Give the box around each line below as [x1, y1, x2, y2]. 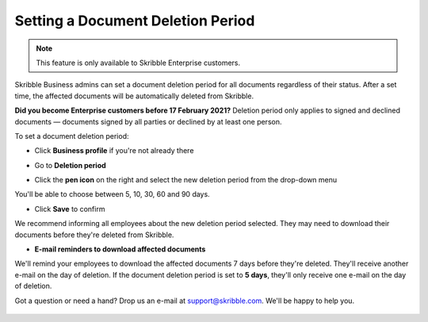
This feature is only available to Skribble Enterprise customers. [36, 58, 241, 67]
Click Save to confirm [34, 204, 105, 213]
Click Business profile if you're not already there [34, 146, 194, 155]
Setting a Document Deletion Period [14, 12, 255, 29]
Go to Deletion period [34, 160, 106, 170]
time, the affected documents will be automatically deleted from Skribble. [14, 91, 254, 101]
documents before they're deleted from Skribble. [14, 230, 174, 240]
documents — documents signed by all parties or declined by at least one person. [14, 117, 282, 126]
